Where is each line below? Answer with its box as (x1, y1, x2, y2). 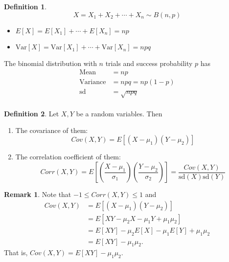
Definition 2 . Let (4, 109, 59, 119)
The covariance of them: (15, 125, 88, 135)
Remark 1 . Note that (4, 189, 71, 199)
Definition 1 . (4, 1, 47, 11)
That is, (4, 247, 28, 258)
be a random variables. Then (76, 109, 162, 119)
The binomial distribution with (4, 58, 97, 68)
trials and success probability (105, 58, 193, 68)
